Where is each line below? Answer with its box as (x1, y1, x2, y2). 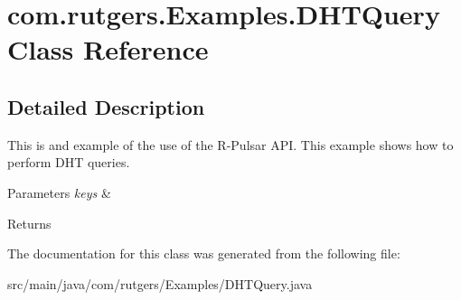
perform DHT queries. (7, 153, 130, 172)
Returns (7, 213, 52, 232)
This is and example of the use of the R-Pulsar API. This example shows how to (7, 135, 454, 154)
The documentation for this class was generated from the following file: (7, 244, 400, 263)
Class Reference (7, 31, 209, 68)
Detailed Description (7, 92, 205, 120)
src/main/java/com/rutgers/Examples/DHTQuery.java (7, 274, 313, 293)
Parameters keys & (7, 183, 111, 202)
